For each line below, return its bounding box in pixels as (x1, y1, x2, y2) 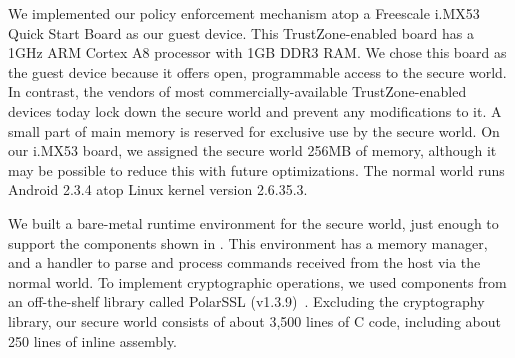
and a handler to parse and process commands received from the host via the (8, 252, 481, 273)
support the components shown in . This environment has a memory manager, (8, 232, 488, 253)
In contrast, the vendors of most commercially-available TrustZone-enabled (8, 81, 467, 102)
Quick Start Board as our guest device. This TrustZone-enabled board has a (8, 22, 474, 43)
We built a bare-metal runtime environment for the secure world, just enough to (8, 212, 499, 233)
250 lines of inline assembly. (8, 330, 178, 351)
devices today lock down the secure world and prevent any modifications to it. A (8, 100, 502, 121)
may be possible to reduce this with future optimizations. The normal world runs (8, 159, 505, 180)
